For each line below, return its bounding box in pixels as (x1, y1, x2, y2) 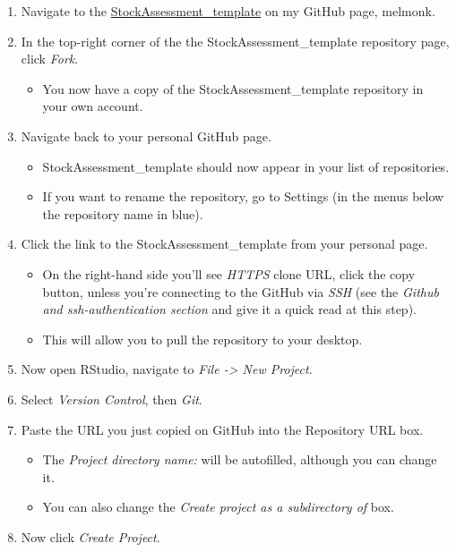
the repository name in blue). (42, 204, 203, 223)
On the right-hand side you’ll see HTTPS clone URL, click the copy (42, 264, 416, 283)
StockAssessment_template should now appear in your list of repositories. (42, 157, 450, 175)
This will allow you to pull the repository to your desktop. (42, 329, 363, 348)
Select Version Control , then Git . (21, 389, 202, 408)
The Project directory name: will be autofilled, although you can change (42, 450, 437, 469)
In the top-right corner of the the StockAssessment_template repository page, (21, 31, 450, 50)
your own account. (42, 97, 143, 115)
